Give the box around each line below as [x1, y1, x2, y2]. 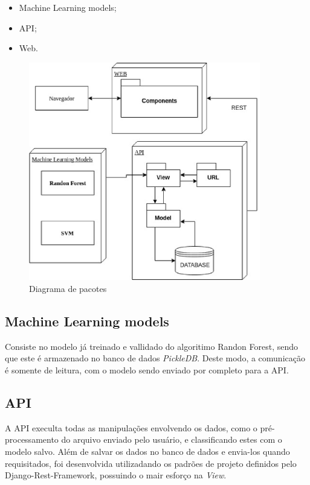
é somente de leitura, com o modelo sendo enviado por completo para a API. [5, 364, 289, 376]
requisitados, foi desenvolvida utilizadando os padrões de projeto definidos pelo [5, 457, 297, 469]
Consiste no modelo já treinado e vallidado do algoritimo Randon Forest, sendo [5, 340, 298, 352]
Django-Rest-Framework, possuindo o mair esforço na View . [5, 469, 227, 481]
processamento [5, 433, 59, 446]
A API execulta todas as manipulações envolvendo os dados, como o [5, 421, 257, 434]
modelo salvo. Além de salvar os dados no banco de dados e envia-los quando [5, 445, 290, 458]
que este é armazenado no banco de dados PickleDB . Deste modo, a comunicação [5, 352, 305, 364]
